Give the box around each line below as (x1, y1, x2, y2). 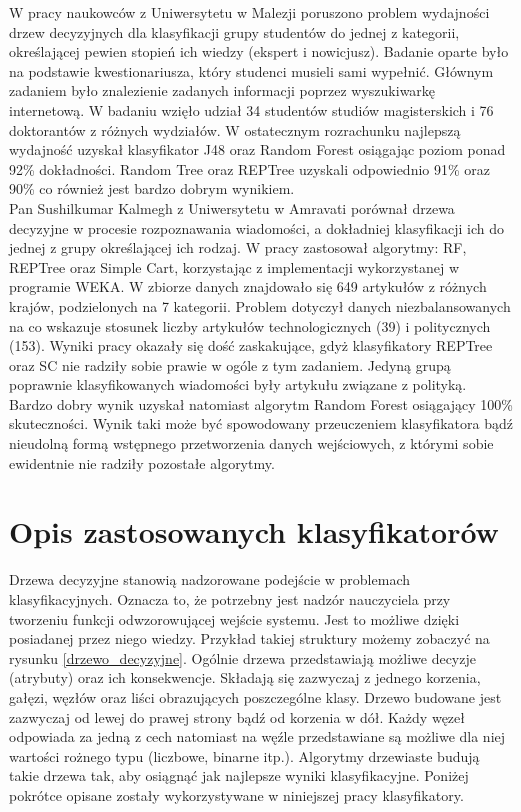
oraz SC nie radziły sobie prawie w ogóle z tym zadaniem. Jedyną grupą (9, 354, 451, 375)
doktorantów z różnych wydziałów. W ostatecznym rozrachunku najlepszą (9, 119, 461, 140)
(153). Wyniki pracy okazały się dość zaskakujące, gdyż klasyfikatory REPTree (9, 335, 493, 356)
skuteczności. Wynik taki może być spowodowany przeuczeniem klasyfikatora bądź (9, 413, 513, 434)
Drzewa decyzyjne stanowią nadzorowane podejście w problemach (9, 569, 410, 590)
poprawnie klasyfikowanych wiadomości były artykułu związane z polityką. (9, 374, 467, 395)
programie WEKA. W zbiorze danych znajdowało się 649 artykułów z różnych (9, 276, 487, 297)
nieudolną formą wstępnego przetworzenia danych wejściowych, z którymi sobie (9, 433, 494, 454)
